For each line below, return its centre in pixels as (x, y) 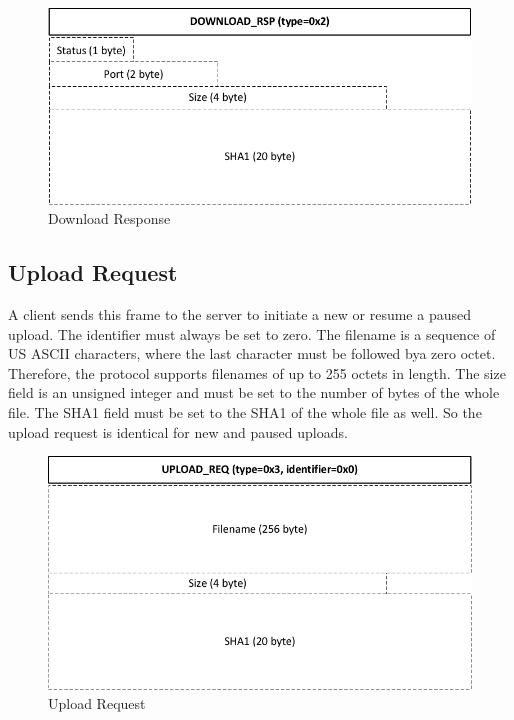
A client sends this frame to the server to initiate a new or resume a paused (239, 313)
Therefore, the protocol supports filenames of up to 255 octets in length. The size (257, 372)
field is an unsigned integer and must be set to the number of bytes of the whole (254, 392)
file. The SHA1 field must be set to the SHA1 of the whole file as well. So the (245, 411)
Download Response (109, 218)
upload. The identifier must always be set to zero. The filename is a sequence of (252, 333)
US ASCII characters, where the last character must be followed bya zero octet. (252, 353)
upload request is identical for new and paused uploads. (178, 431)
